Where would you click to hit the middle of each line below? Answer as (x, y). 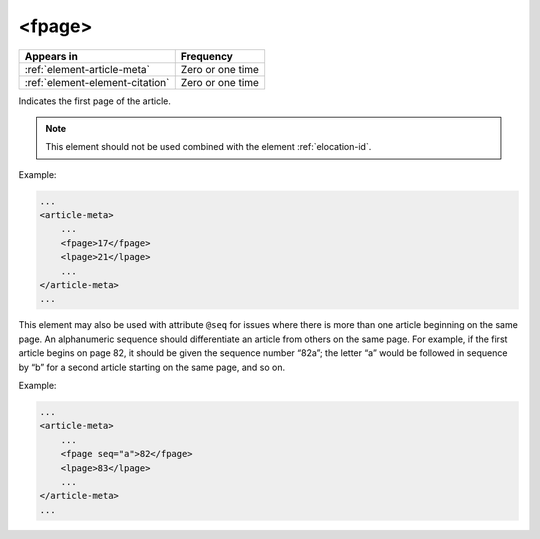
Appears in (51, 56)
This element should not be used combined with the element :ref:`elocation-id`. (208, 147)
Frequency (207, 56)
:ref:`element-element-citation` (97, 82)
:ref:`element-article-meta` (87, 69)
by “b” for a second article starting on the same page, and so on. (151, 367)
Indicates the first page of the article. (95, 101)
